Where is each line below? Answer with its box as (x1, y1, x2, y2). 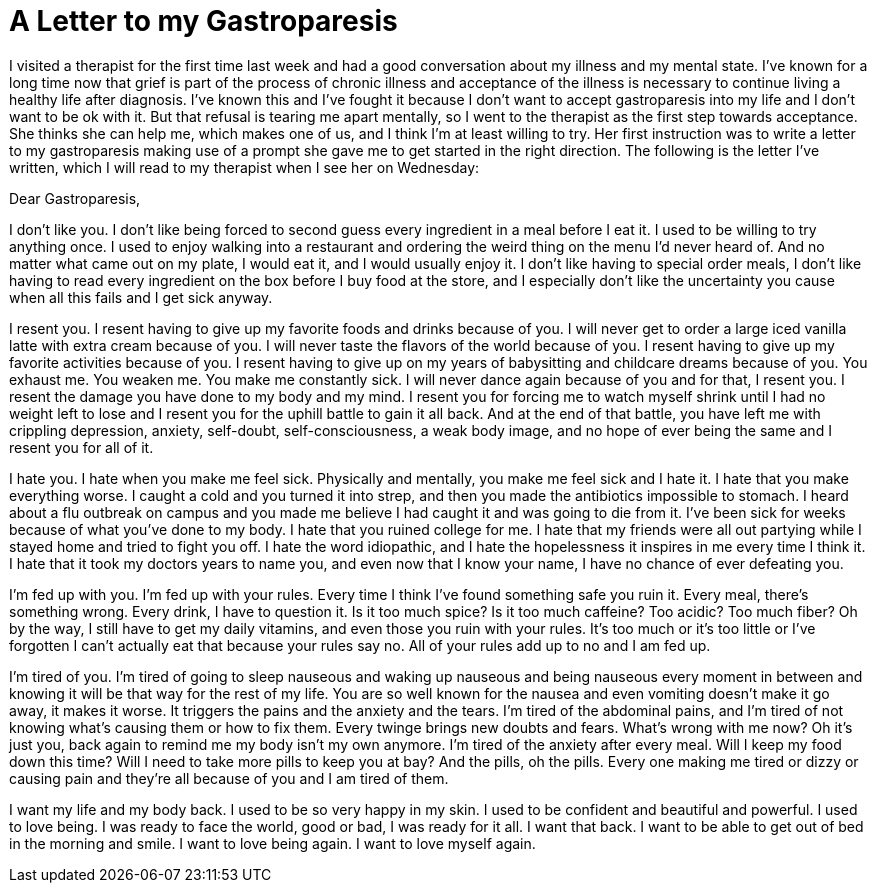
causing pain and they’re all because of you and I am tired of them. (9, 769, 449, 787)
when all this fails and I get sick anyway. (9, 288, 273, 306)
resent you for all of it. (9, 438, 154, 456)
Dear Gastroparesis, (9, 189, 141, 207)
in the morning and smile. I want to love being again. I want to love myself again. (9, 834, 536, 852)
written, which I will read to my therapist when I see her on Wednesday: (9, 158, 480, 176)
